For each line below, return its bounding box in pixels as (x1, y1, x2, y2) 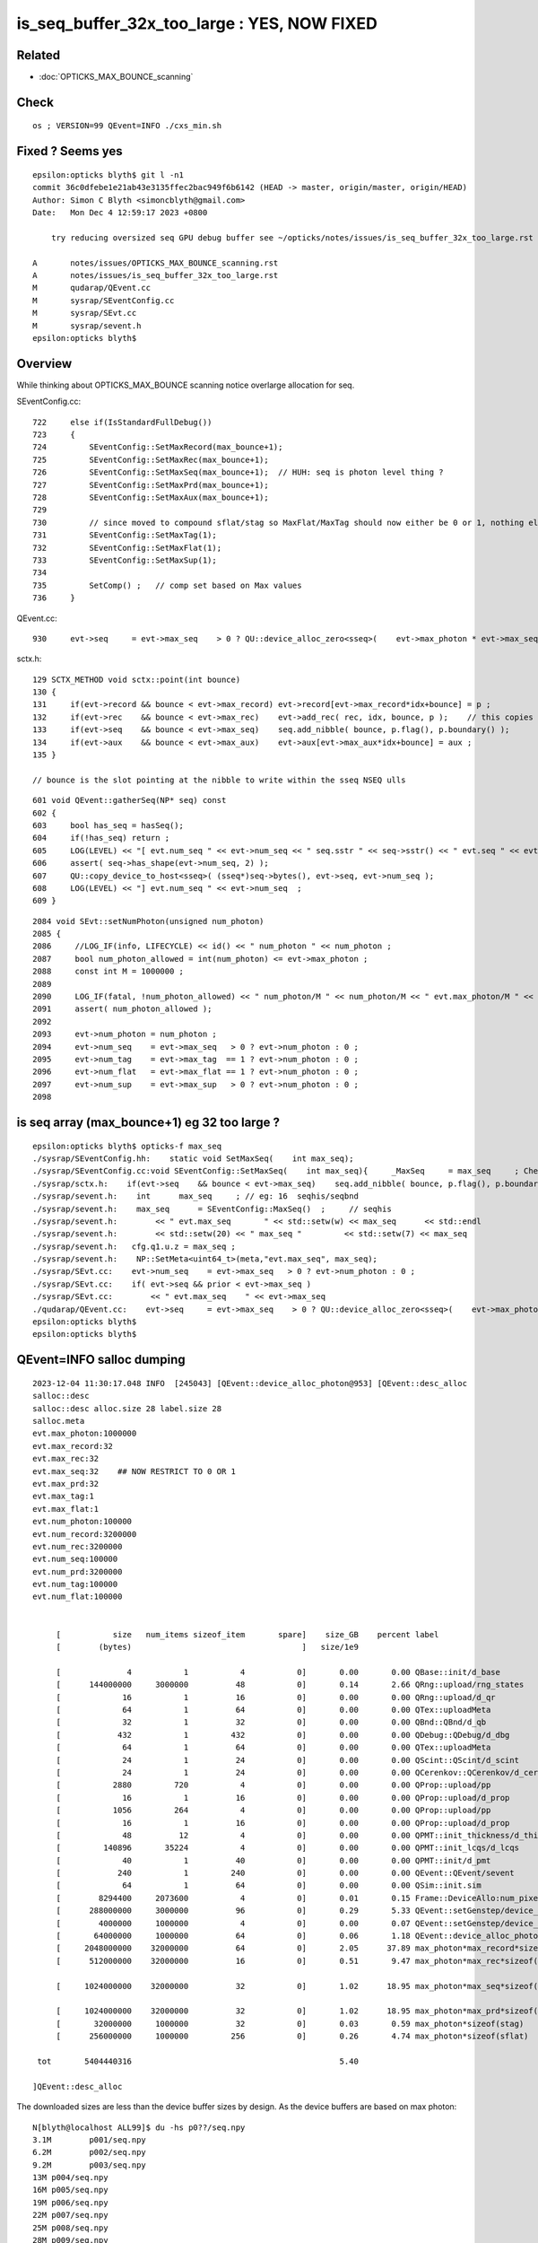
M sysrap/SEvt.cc (32, 308, 137, 319)
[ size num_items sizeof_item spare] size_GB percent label (56, 1629, 439, 1639)
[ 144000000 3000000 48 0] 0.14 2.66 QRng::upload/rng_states (56, 1680, 525, 1690)
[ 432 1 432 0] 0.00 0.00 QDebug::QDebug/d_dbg (56, 1730, 510, 1740)
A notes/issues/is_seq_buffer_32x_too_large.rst (32, 270, 279, 280)
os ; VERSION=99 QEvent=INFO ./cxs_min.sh (32, 121, 222, 131)
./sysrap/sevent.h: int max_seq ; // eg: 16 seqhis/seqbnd (32, 1191, 359, 1201)
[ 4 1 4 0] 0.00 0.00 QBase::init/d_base (56, 1667, 501, 1677)
